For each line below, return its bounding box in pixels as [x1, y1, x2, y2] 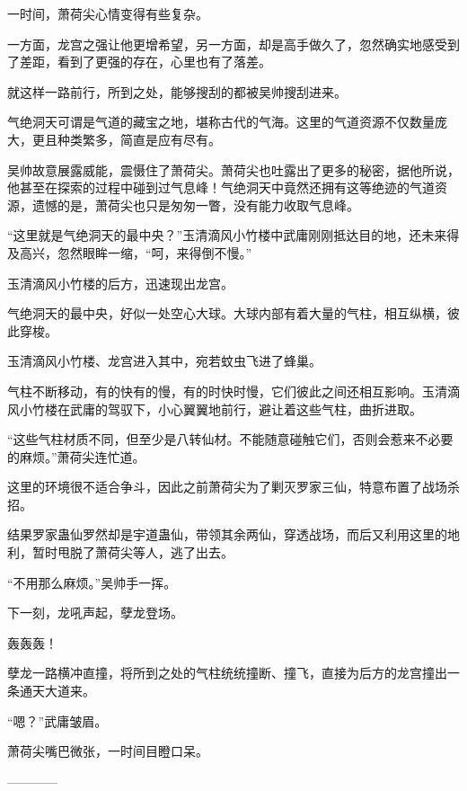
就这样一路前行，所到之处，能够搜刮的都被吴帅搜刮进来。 [7, 82, 347, 101]
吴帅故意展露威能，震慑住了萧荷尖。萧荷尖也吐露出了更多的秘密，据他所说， [7, 160, 460, 179]
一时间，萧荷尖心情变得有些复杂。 [7, 4, 208, 22]
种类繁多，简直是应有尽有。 [57, 129, 221, 148]
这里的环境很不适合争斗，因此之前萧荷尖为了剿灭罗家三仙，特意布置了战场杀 [7, 477, 460, 496]
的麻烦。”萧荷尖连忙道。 [7, 447, 145, 466]
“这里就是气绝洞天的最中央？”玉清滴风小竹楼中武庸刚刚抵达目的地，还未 [7, 226, 435, 244]
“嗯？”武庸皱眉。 [7, 711, 108, 730]
